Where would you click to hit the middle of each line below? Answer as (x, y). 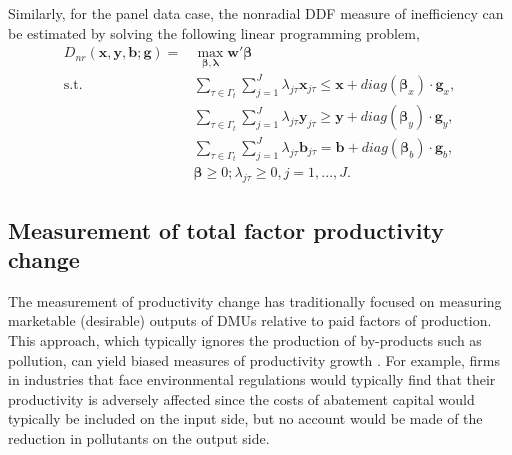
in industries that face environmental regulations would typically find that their (252, 379)
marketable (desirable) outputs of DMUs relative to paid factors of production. (250, 320)
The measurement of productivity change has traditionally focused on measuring (255, 300)
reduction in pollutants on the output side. (139, 437)
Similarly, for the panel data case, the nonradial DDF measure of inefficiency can (256, 13)
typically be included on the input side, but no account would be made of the (245, 418)
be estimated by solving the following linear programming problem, (214, 32)
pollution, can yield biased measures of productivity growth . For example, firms (254, 359)
